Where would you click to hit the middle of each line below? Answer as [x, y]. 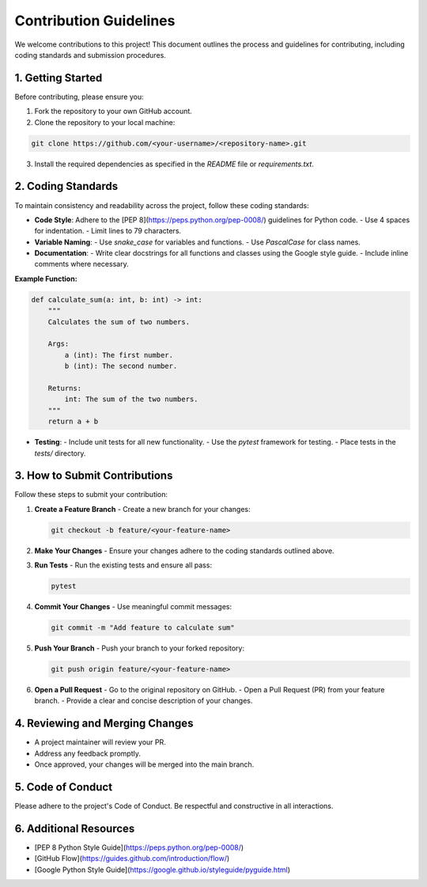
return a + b [73, 422]
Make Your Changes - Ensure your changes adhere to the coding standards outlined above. [185, 551]
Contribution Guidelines [95, 21]
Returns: [65, 388]
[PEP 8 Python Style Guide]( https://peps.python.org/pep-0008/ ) [139, 847]
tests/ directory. [60, 453]
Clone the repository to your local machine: [105, 122]
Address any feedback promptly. [88, 753]
